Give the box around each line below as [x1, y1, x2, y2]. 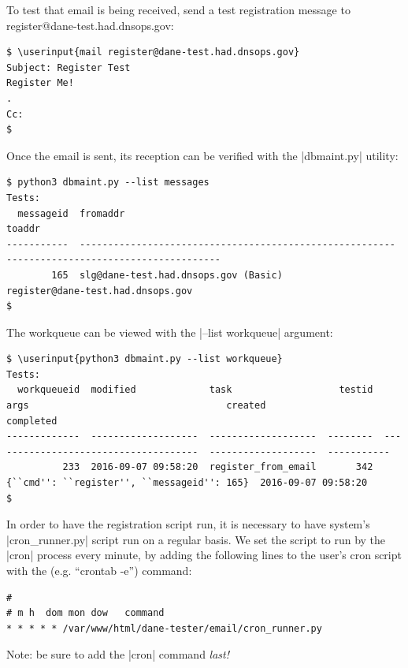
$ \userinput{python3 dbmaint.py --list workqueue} [6, 353, 283, 365]
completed [6, 415, 57, 427]
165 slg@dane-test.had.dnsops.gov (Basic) [51, 269, 283, 281]
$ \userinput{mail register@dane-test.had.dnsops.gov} [6, 47, 300, 58]
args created [6, 400, 266, 412]
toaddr [6, 223, 40, 235]
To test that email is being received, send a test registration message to [6, 2, 351, 17]
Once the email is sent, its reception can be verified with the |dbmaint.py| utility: [6, 147, 399, 163]
